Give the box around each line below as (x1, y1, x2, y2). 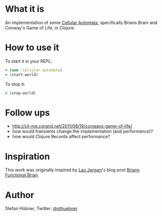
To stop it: (5, 81, 25, 87)
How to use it (5, 42, 60, 53)
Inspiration (5, 151, 50, 162)
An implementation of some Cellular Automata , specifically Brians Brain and (5, 20, 158, 25)
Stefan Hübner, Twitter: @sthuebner (5, 206, 78, 212)
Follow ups (5, 107, 50, 118)
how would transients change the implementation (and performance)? (12, 128, 153, 134)
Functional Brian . (5, 172, 39, 178)
